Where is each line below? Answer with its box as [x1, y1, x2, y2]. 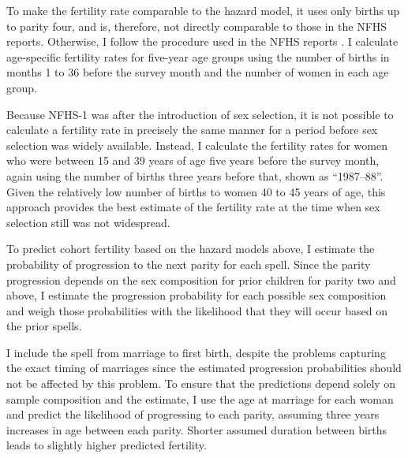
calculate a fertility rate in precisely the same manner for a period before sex [6, 121, 378, 138]
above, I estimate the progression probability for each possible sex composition [6, 287, 387, 303]
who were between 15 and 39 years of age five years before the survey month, [6, 152, 380, 169]
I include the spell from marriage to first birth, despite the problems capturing [6, 344, 386, 360]
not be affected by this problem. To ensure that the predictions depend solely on [6, 375, 396, 392]
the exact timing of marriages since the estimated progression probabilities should [6, 359, 402, 376]
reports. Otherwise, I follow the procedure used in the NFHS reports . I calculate [6, 33, 399, 50]
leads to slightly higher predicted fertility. [6, 437, 207, 453]
